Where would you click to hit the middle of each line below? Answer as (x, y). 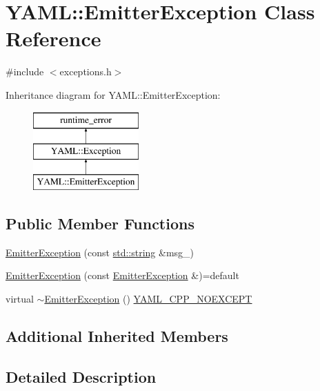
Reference (53, 38)
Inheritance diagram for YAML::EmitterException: (113, 94)
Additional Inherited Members (117, 335)
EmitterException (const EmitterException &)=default (122, 275)
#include (25, 71)
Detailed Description (81, 376)
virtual (20, 298)
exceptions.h (86, 71)
